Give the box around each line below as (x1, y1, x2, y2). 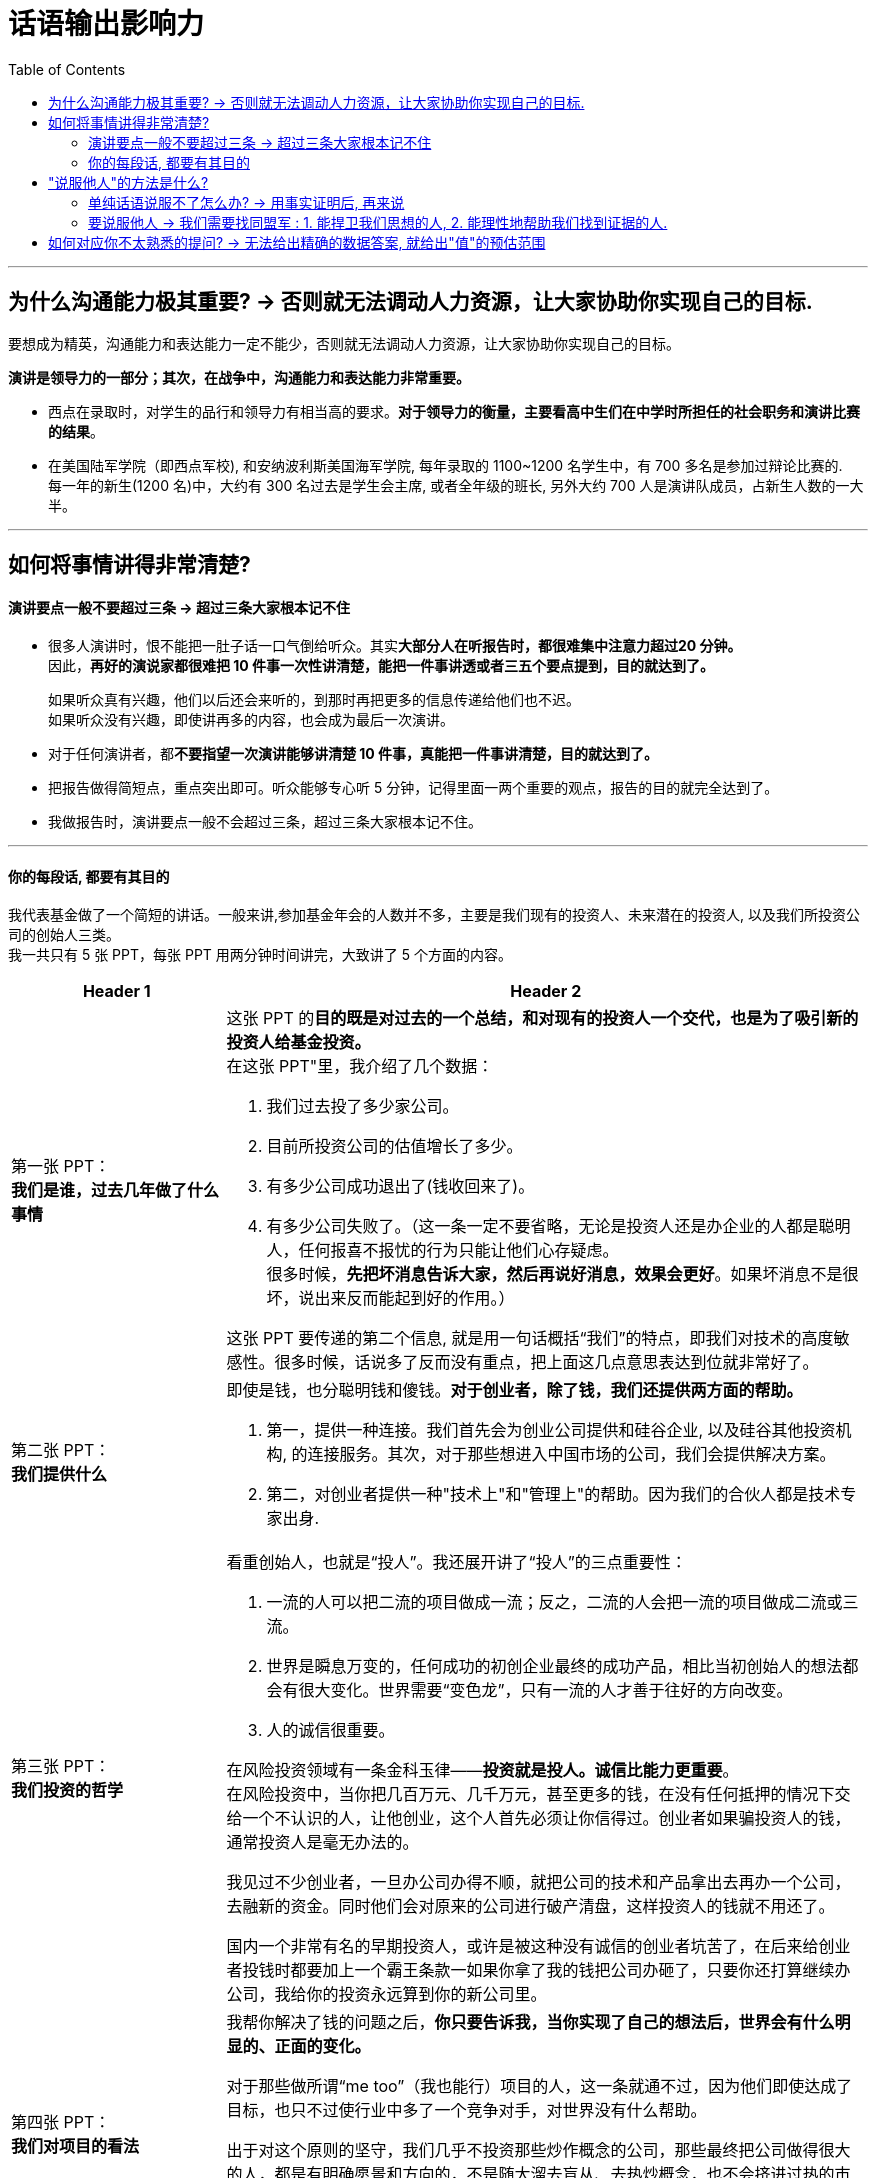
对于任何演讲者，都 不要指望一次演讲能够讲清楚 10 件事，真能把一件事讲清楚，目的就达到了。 (48, 745, 659, 763)
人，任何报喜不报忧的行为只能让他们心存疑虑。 (266, 1240, 619, 1261)
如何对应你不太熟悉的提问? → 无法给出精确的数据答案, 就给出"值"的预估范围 (48, 233, 546, 251)
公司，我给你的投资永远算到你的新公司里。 (226, 1984, 547, 2005)
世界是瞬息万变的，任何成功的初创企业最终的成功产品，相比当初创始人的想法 (266, 1656, 843, 1677)
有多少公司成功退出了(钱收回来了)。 (266, 1176, 535, 1197)
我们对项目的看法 (11, 2136, 140, 2157)
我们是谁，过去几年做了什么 (11, 1180, 220, 1201)
